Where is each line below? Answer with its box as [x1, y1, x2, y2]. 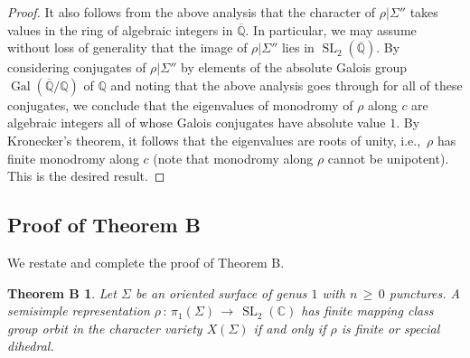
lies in [281, 38, 315, 57]
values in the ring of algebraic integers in [7, 20, 233, 39]
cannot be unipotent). [327, 148, 449, 167]
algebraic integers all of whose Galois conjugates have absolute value [7, 113, 386, 132]
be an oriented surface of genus [135, 283, 307, 302]
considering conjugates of [7, 58, 146, 77]
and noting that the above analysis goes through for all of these [110, 75, 463, 94]
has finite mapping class [301, 301, 434, 320]
